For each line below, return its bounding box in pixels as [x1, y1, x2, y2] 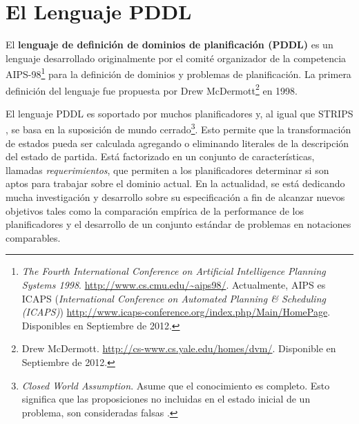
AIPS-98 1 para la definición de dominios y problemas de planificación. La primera [6, 65, 351, 81]
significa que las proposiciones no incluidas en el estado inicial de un [21, 392, 311, 406]
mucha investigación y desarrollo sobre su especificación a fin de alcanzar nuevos [6, 190, 345, 204]
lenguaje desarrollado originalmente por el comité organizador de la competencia [6, 50, 347, 65]
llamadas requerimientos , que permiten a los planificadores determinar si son [6, 162, 329, 177]
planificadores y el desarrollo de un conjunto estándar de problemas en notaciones [6, 217, 351, 231]
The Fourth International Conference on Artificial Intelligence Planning [21, 264, 326, 278]
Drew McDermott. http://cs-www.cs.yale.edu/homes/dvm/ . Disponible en [21, 341, 336, 356]
